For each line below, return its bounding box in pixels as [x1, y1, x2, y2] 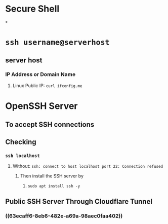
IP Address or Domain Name [5, 71, 76, 78]
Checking [5, 137, 36, 146]
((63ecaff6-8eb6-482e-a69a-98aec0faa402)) [5, 212, 123, 219]
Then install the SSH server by [20, 173, 83, 179]
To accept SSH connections [5, 120, 95, 129]
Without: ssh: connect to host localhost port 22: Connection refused [12, 163, 163, 169]
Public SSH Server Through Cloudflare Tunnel [5, 197, 153, 206]
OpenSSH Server [5, 100, 78, 111]
